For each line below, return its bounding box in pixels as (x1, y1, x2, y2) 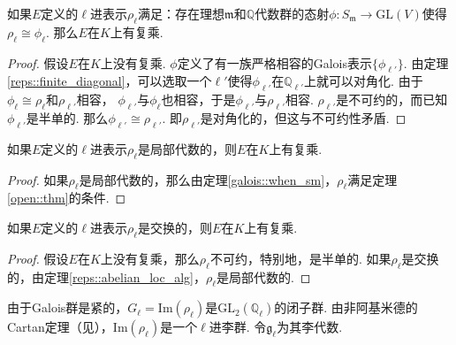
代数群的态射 (255, 4, 330, 22)
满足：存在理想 (138, 4, 225, 22)
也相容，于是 (161, 90, 236, 109)
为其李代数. (277, 318, 343, 336)
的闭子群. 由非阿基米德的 (274, 298, 418, 317)
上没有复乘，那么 (100, 249, 200, 267)
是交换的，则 (138, 218, 213, 236)
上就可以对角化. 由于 (304, 72, 423, 90)
